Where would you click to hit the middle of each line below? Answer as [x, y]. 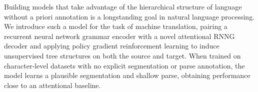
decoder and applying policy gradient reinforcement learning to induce [112, 46]
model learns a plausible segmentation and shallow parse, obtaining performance [127, 75]
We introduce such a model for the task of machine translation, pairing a [116, 26]
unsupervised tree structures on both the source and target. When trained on [122, 55]
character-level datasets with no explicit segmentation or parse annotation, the [124, 65]
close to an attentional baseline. [52, 85]
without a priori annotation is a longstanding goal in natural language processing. [129, 16]
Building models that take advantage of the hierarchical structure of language [123, 6]
